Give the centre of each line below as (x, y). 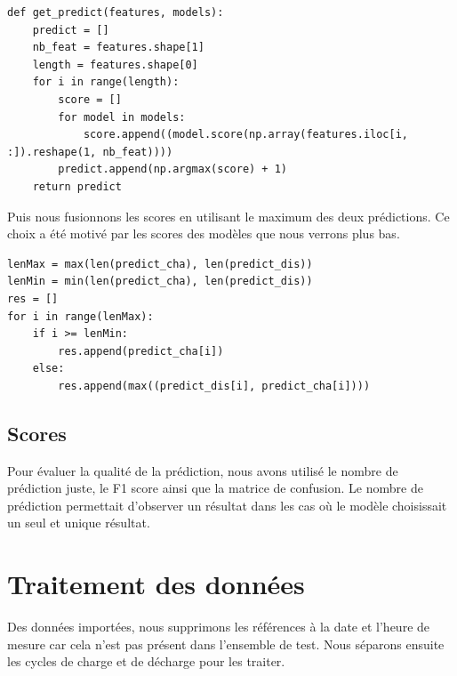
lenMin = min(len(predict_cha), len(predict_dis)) (160, 282)
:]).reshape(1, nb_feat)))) (90, 152)
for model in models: (122, 117)
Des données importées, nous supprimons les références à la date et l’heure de (219, 627)
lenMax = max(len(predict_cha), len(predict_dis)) (160, 264)
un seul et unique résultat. (79, 523)
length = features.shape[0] (115, 64)
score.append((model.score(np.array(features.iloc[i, (246, 135)
